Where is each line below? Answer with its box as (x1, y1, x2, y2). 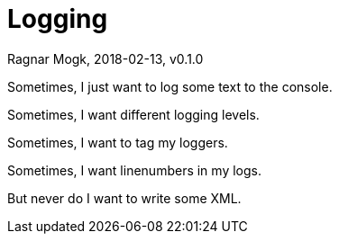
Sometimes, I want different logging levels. (7, 106, 260, 122)
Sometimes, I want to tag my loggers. (7, 134, 228, 150)
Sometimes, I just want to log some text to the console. (7, 78, 333, 94)
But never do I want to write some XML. (7, 190, 242, 206)
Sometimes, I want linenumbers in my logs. (7, 162, 261, 178)
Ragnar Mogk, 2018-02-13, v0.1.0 (7, 50, 204, 67)
